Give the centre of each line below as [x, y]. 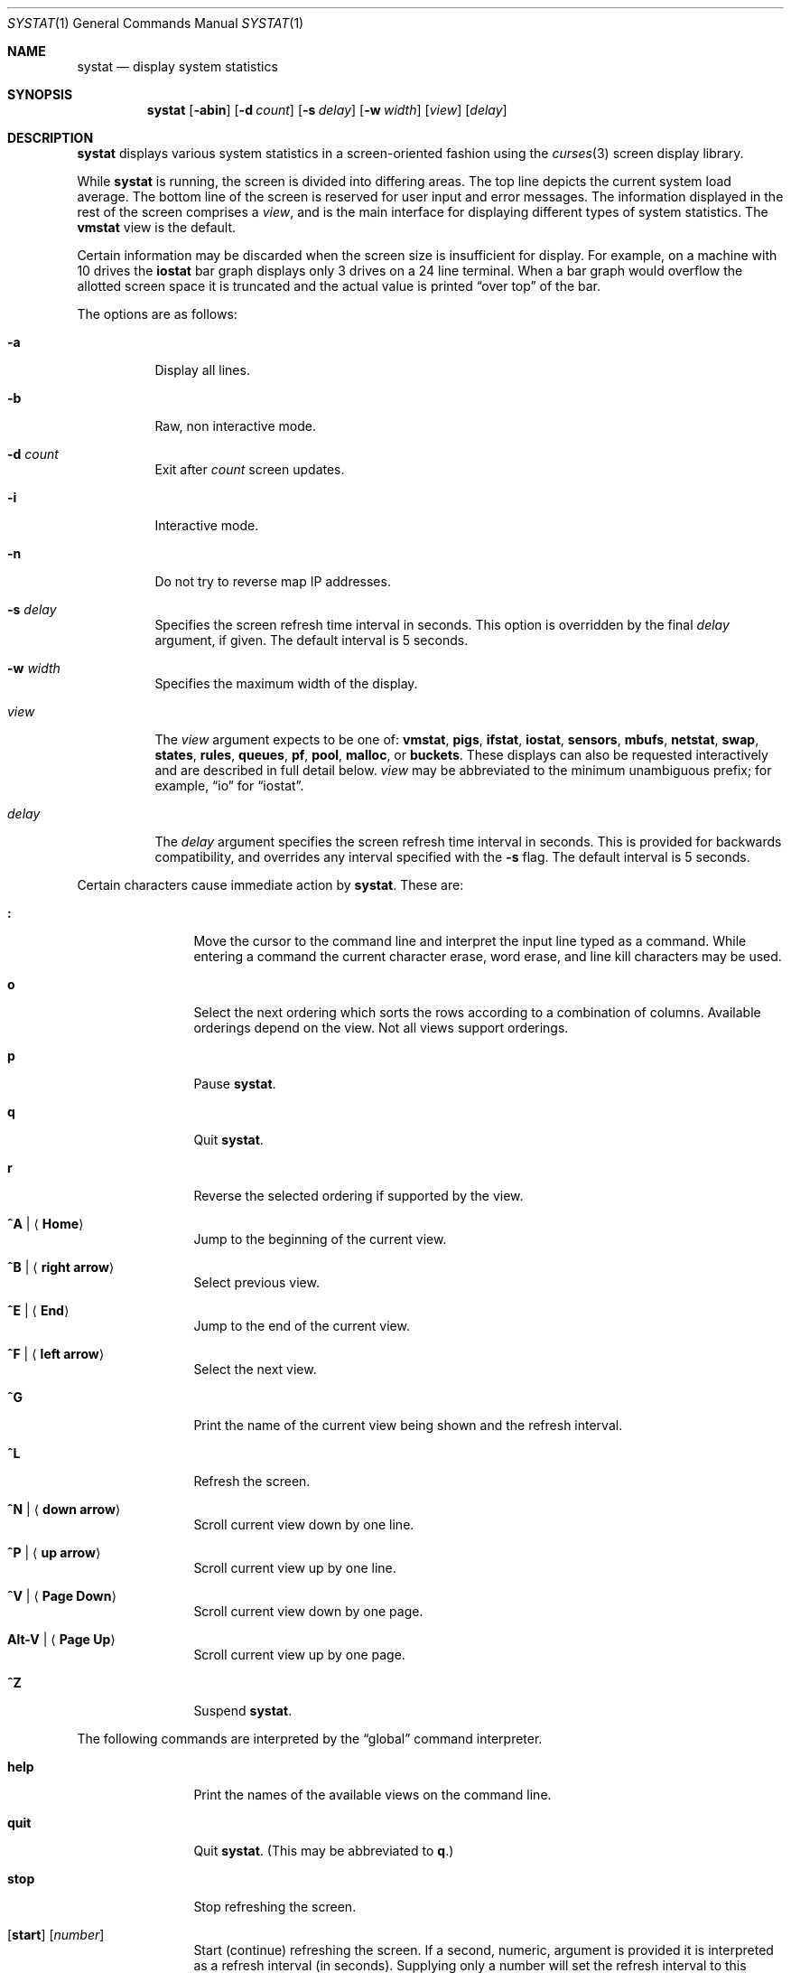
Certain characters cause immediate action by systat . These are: [270, 885]
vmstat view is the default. [157, 227]
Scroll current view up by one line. [295, 1568]
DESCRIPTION [51, 138]
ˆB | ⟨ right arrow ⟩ [61, 1267]
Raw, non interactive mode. [235, 426]
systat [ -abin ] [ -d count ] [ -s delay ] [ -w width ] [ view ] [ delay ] [327, 110]
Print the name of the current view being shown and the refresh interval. [408, 1425]
